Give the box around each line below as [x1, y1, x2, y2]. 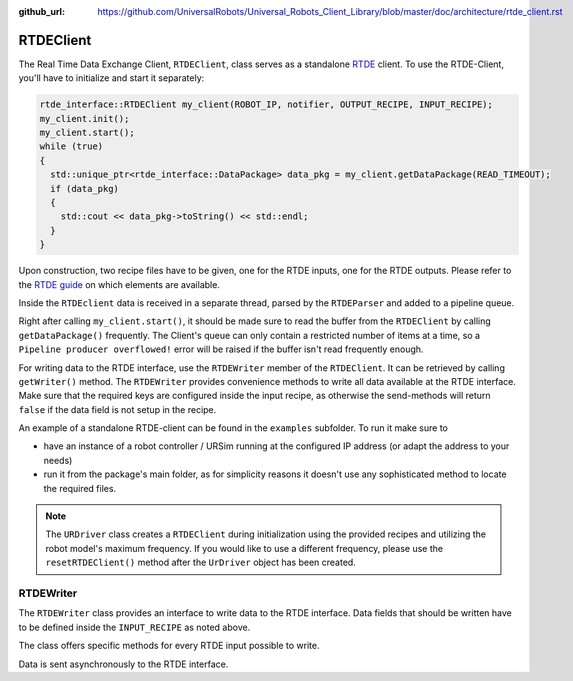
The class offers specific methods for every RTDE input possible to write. [18, 640, 320, 652]
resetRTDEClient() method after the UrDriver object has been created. [45, 556, 357, 569]
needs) [43, 454, 73, 466]
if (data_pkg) [50, 183, 120, 194]
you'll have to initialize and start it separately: [18, 72, 205, 84]
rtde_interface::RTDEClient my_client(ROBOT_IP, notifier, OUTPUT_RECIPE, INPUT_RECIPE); [39, 99, 494, 110]
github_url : [18, 6, 65, 17]
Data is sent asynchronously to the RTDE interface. [18, 658, 229, 670]
